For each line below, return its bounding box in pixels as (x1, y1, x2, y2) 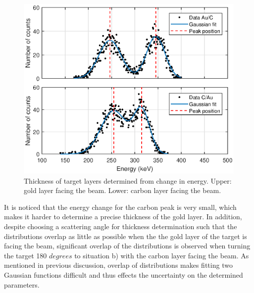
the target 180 (4, 250, 47, 260)
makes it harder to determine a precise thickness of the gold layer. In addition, (4, 211, 242, 222)
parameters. (4, 279, 40, 290)
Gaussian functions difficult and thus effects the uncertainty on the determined (4, 270, 243, 280)
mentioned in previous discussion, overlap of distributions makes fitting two (4, 260, 233, 270)
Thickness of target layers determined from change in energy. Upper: (24, 175, 232, 186)
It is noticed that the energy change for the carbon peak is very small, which (4, 201, 237, 212)
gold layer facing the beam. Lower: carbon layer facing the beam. (24, 185, 221, 195)
